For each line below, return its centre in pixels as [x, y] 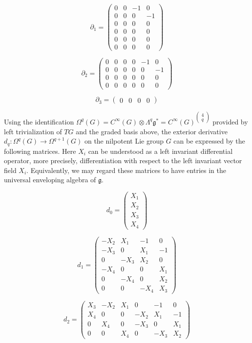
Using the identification [39, 121]
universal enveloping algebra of [50, 180]
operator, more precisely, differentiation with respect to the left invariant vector [123, 160]
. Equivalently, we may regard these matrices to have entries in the [126, 170]
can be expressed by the [209, 141]
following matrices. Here [40, 151]
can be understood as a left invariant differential [160, 151]
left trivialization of [33, 131]
